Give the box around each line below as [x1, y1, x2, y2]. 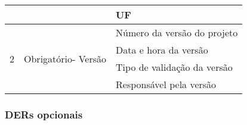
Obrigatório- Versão [24, 51, 107, 65]
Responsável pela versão [116, 77, 217, 91]
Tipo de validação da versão [116, 60, 233, 74]
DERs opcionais [5, 107, 83, 121]
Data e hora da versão [116, 43, 208, 57]
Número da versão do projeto [116, 26, 238, 39]
